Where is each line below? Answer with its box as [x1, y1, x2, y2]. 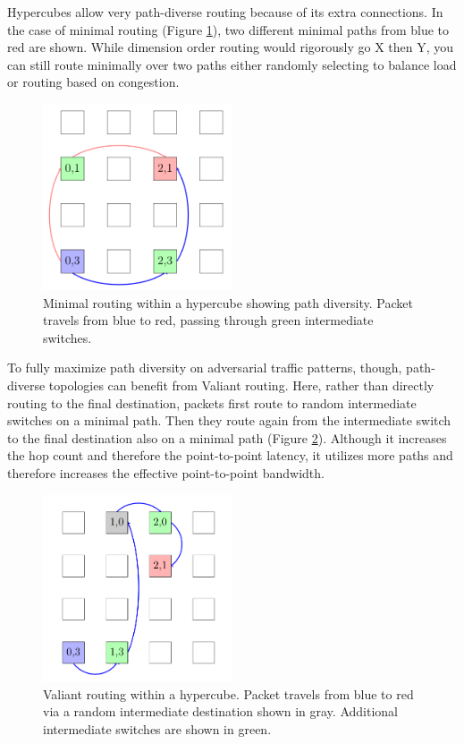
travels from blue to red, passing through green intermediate [43, 311, 374, 329]
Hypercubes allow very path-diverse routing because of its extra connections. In [7, 3, 443, 21]
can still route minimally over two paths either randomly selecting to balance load [7, 55, 457, 73]
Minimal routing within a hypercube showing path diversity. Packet [43, 293, 413, 312]
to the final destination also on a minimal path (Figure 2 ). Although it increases [7, 428, 447, 447]
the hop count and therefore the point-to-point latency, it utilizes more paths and [7, 446, 453, 465]
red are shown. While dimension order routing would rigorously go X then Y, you [7, 38, 454, 56]
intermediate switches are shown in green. [43, 720, 272, 739]
